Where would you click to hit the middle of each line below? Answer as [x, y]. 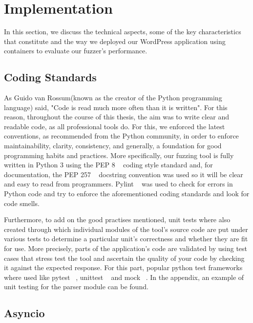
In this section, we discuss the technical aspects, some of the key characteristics [123, 32]
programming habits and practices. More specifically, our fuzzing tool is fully [119, 155]
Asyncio [24, 313]
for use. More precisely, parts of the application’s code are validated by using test [126, 248]
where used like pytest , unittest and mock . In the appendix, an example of [124, 277]
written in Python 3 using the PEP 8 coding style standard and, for [108, 165]
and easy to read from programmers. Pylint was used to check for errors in [118, 184]
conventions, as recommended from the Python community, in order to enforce [121, 136]
